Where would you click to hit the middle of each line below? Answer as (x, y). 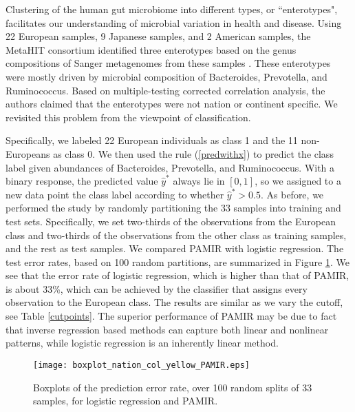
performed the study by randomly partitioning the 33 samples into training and (173, 208)
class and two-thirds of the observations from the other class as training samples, (176, 235)
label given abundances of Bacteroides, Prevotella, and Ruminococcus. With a (170, 167)
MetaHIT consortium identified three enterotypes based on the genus (151, 49)
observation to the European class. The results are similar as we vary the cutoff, (174, 302)
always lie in (199, 181)
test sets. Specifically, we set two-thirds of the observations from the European (171, 221)
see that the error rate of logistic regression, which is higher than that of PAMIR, (177, 275)
